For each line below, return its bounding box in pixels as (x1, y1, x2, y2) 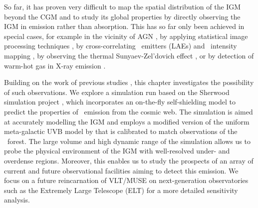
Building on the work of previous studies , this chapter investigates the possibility (4, 77, 254, 87)
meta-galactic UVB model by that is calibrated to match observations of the (4, 126, 238, 136)
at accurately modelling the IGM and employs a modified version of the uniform (4, 116, 250, 126)
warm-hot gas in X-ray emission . (4, 60, 106, 70)
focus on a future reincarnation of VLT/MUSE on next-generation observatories (4, 175, 249, 185)
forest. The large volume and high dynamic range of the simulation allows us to (7, 135, 251, 146)
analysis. (4, 194, 30, 205)
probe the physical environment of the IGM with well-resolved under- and (4, 145, 230, 156)
